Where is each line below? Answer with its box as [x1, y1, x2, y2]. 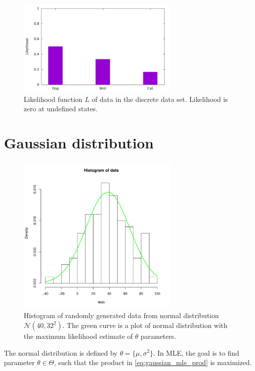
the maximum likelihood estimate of [24, 330, 133, 341]
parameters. [140, 330, 176, 341]
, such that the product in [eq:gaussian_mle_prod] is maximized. [54, 357, 252, 368]
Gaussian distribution [4, 133, 154, 153]
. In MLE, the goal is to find [153, 347, 239, 358]
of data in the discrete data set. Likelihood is [91, 93, 228, 104]
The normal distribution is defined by [4, 347, 118, 358]
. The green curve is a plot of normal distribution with [62, 320, 228, 330]
